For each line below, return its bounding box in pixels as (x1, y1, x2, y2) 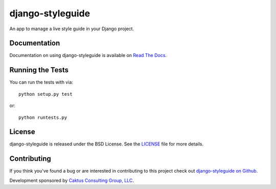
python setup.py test (18, 91, 73, 97)
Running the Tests (9, 66, 69, 74)
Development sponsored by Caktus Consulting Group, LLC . (9, 177, 134, 183)
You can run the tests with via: (9, 79, 74, 86)
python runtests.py (18, 114, 67, 120)
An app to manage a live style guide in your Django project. (9, 26, 134, 32)
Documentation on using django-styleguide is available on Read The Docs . (9, 52, 167, 58)
